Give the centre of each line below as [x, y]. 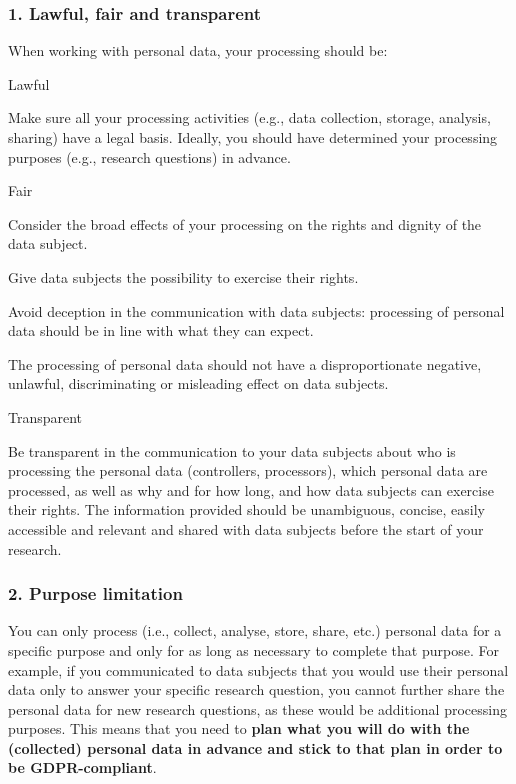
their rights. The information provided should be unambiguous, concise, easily [246, 509]
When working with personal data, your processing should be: [198, 50]
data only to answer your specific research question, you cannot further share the [256, 689]
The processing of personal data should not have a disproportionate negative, [245, 363]
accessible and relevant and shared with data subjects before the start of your [246, 528]
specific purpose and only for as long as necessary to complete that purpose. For [253, 649]
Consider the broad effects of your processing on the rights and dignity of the [245, 223]
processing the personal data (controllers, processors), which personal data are [248, 470]
